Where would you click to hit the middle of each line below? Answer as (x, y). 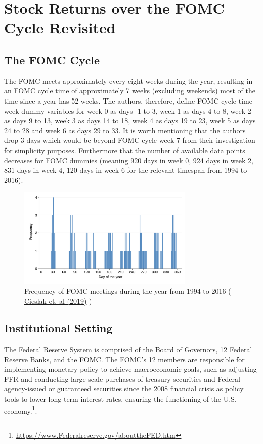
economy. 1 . (21, 410)
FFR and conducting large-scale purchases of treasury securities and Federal (122, 379)
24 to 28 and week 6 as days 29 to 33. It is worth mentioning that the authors (125, 130)
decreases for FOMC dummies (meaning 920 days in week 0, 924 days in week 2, (129, 160)
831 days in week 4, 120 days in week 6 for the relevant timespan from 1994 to (126, 170)
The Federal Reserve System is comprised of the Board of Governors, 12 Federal (128, 349)
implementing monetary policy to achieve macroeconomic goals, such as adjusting (130, 369)
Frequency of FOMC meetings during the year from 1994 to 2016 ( (128, 291)
